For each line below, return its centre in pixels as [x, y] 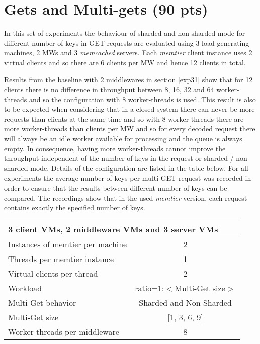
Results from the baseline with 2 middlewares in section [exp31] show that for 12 [128, 79]
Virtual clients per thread [53, 273]
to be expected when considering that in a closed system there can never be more [129, 109]
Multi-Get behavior [42, 302]
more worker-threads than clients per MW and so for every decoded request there [130, 128]
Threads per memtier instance [61, 259]
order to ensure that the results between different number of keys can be [116, 188]
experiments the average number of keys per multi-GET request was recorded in [128, 178]
